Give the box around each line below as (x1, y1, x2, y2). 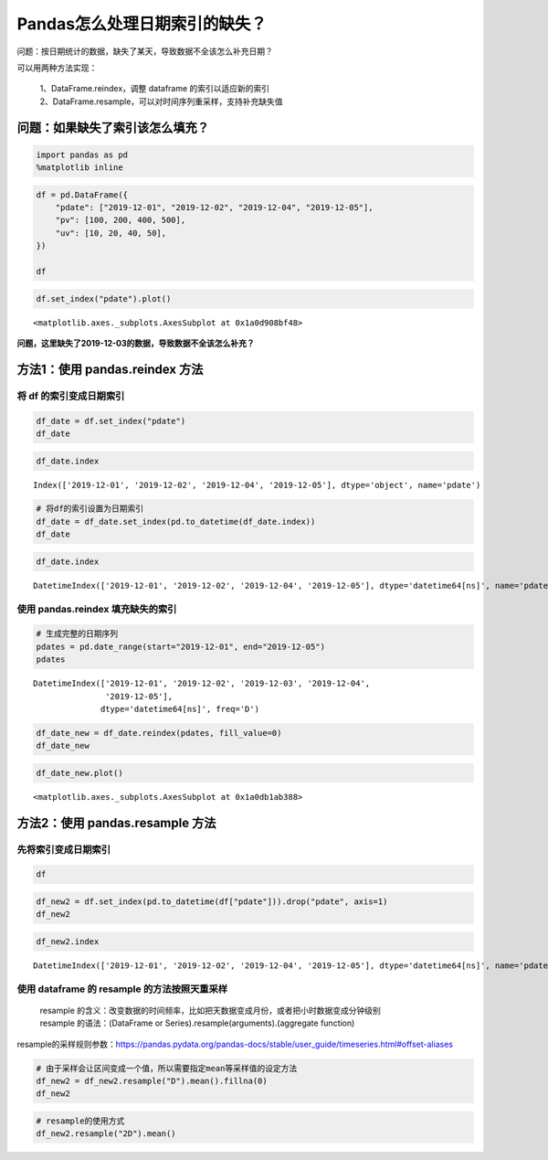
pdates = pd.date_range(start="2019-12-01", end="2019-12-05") (36, 641, 326, 652)
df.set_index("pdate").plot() (36, 293, 172, 303)
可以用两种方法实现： (16, 62, 98, 73)
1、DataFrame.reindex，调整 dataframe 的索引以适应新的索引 (39, 83, 270, 94)
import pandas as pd (36, 149, 128, 160)
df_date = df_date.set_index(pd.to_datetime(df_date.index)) (36, 516, 316, 527)
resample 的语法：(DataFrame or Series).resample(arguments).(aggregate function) (39, 1017, 355, 1028)
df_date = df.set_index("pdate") (36, 416, 186, 426)
